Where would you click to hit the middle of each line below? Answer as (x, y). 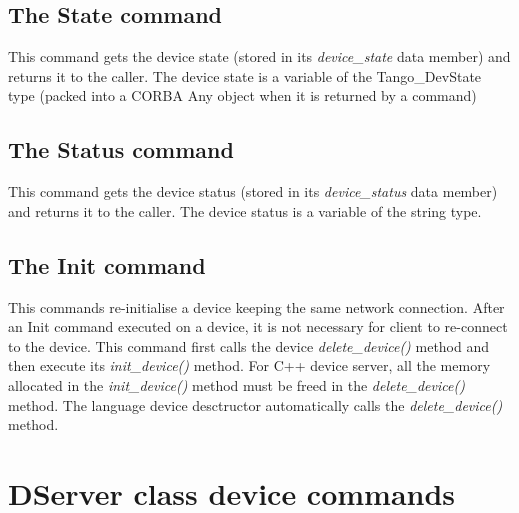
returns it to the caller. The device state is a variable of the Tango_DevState (245, 75)
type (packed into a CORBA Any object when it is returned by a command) (242, 95)
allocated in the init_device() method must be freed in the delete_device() (236, 384)
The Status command (121, 149)
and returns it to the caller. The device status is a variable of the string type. (245, 210)
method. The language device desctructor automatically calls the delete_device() (255, 404)
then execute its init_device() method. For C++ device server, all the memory (249, 365)
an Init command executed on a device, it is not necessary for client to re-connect (258, 326)
